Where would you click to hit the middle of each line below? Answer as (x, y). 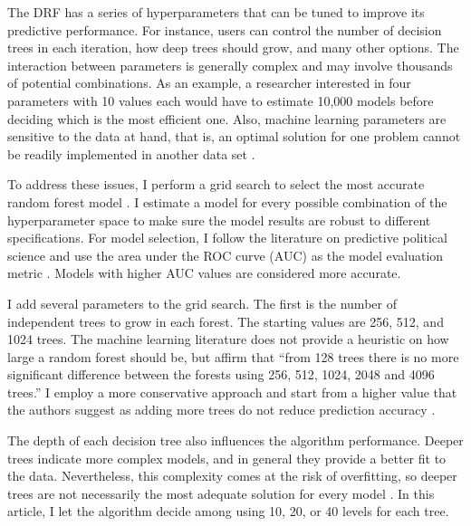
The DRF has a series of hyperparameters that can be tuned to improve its (216, 12)
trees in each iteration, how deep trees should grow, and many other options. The (233, 48)
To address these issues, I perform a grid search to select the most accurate (216, 184)
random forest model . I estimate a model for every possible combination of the (227, 201)
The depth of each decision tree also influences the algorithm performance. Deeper (235, 440)
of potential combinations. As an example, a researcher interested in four (209, 83)
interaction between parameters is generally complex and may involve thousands (230, 65)
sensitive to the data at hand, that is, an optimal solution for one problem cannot (234, 136)
